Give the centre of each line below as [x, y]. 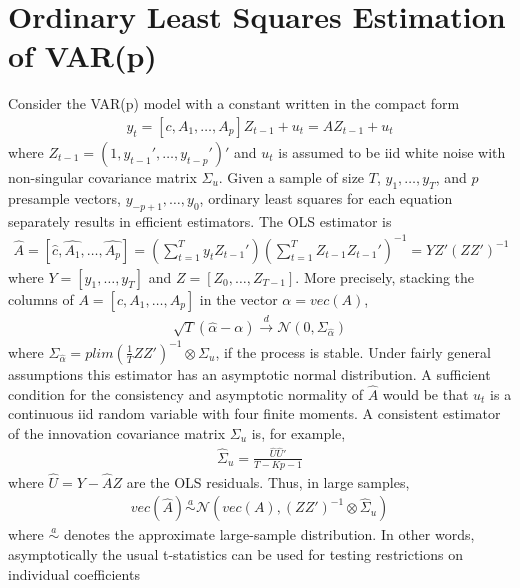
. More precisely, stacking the [385, 276]
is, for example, [298, 432]
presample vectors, [64, 197]
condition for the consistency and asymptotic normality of [185, 393]
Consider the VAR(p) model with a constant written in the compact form [234, 103]
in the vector [238, 298]
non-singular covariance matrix [102, 176]
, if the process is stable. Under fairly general [353, 351]
